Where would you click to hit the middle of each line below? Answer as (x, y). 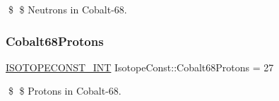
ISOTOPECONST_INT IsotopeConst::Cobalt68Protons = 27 (140, 67)
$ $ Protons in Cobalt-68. (65, 91)
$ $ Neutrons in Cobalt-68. (67, 9)
